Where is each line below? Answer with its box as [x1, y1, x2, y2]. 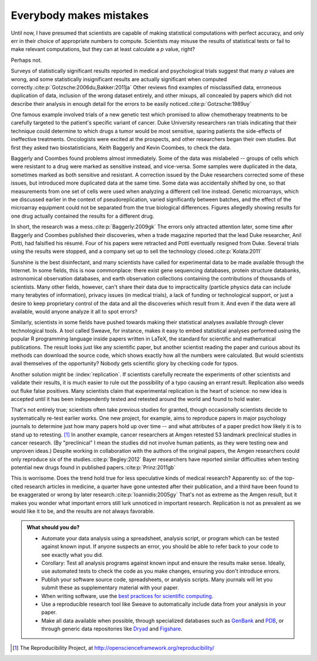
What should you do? [26, 524, 80, 531]
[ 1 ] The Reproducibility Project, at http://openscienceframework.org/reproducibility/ [12, 644, 214, 651]
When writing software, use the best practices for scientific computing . [41, 592, 214, 599]
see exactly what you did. [41, 551, 103, 558]
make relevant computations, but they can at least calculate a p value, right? [11, 46, 195, 53]
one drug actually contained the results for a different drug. [11, 212, 154, 219]
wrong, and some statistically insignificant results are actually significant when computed [11, 75, 227, 82]
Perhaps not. [11, 56, 42, 64]
